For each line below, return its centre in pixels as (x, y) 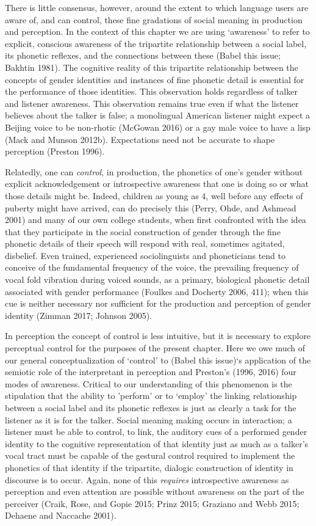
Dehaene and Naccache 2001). (61, 515)
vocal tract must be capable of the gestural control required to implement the (150, 455)
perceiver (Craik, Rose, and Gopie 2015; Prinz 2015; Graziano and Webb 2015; (152, 503)
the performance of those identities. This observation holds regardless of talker (151, 91)
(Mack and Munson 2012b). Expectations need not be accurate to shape (140, 139)
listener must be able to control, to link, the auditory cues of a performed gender (156, 432)
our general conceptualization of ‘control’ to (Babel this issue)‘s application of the (158, 360)
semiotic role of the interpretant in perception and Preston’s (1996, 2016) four (151, 372)
